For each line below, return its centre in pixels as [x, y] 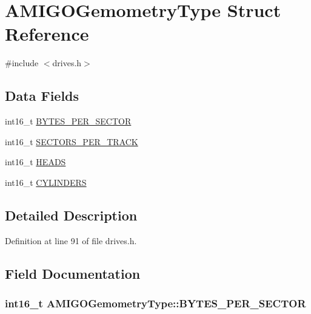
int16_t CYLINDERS [46, 182]
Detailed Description [71, 215]
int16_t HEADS [35, 162]
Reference [47, 34]
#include [22, 63]
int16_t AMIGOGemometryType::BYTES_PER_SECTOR [155, 303]
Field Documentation [73, 273]
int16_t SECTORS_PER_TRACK [72, 141]
